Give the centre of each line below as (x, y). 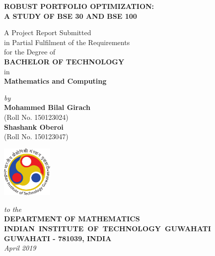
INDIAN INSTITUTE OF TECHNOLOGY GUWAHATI (107, 228)
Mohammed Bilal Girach (47, 107)
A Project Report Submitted (48, 32)
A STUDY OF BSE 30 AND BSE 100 (71, 16)
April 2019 (20, 248)
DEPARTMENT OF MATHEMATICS (72, 219)
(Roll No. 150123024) (36, 117)
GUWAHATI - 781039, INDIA (58, 238)
